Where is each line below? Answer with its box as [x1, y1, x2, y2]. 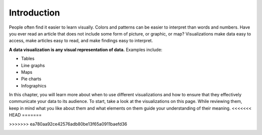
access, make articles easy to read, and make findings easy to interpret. [9, 38, 153, 44]
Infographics [21, 83, 47, 88]
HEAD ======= [9, 112, 42, 118]
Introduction [9, 7, 60, 18]
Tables [21, 56, 35, 62]
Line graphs [21, 62, 45, 68]
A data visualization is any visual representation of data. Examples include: [9, 47, 163, 52]
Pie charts [21, 76, 41, 82]
